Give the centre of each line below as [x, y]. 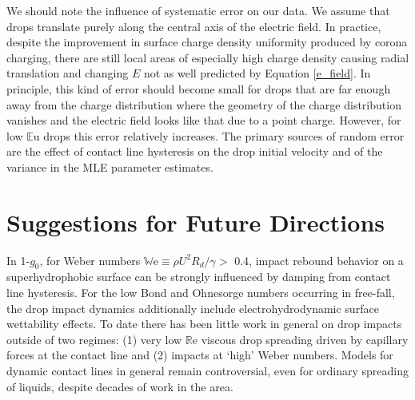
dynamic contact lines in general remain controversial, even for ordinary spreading [208, 371]
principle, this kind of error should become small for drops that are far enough [199, 88]
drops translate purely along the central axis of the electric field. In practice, [194, 26]
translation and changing [68, 73]
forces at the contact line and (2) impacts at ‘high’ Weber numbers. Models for [200, 355]
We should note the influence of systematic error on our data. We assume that [198, 10]
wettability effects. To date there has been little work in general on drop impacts [204, 324]
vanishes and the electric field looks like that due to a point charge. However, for [204, 120]
